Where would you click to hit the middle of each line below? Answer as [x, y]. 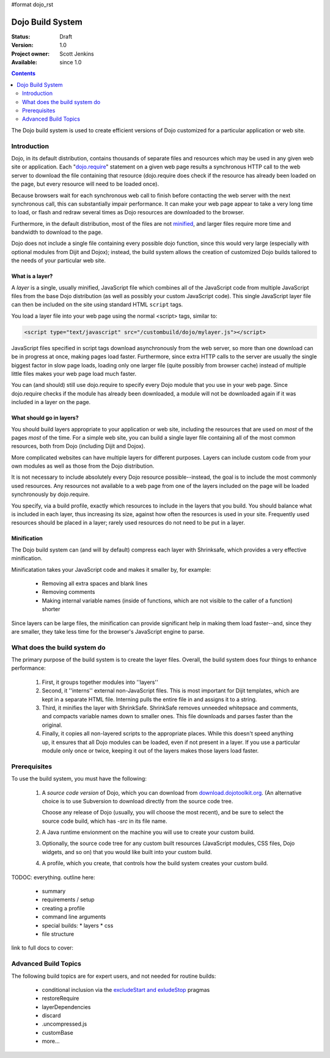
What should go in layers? [45, 418]
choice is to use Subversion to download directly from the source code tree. [137, 801]
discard [51, 1016]
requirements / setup [68, 899]
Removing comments [68, 592]
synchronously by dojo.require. [50, 494]
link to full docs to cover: [42, 948]
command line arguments [74, 917]
